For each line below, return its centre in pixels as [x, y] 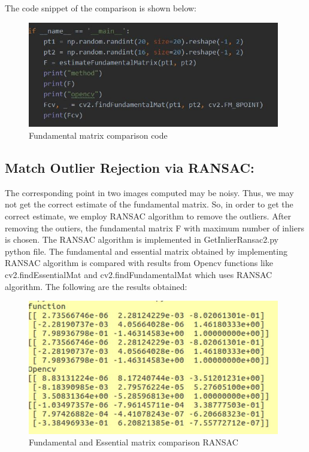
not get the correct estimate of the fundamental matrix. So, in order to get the [149, 204]
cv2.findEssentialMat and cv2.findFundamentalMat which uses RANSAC [139, 274]
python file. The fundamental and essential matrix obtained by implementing [146, 251]
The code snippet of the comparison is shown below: [101, 8]
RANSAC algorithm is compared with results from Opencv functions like [139, 263]
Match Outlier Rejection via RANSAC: [130, 167]
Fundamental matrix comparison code [98, 135]
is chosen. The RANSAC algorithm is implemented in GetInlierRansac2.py [142, 239]
